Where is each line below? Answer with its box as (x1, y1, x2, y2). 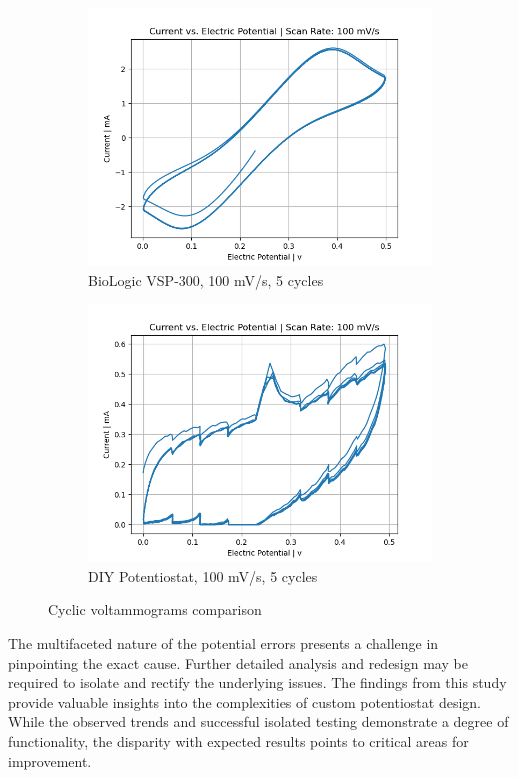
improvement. (8, 750, 92, 771)
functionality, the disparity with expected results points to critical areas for (8, 730, 469, 751)
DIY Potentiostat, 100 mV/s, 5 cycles (88, 565, 318, 586)
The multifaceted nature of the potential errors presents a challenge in (8, 632, 439, 653)
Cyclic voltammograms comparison (48, 599, 262, 620)
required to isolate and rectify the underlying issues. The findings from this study (8, 672, 507, 693)
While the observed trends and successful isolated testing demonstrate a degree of (8, 711, 509, 732)
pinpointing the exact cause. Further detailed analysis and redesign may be (8, 652, 468, 673)
